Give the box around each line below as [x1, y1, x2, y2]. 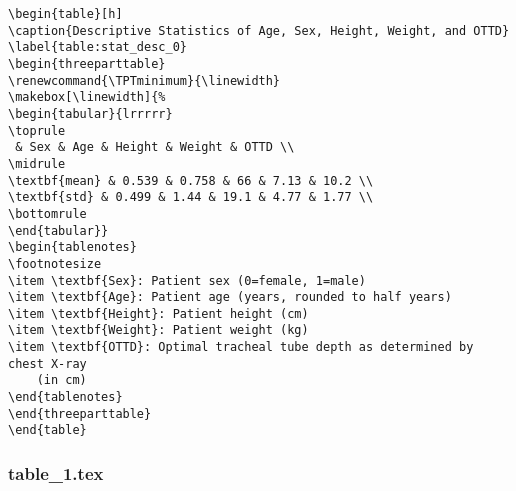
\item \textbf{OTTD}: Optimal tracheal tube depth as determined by [8, 340, 474, 355]
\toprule [8, 123, 66, 138]
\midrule [8, 156, 66, 171]
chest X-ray [8, 356, 87, 371]
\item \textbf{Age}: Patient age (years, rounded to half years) [8, 290, 452, 305]
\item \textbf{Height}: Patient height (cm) [8, 306, 309, 321]
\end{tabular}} [8, 223, 109, 238]
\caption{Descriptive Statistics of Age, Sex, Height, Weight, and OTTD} [8, 23, 510, 38]
